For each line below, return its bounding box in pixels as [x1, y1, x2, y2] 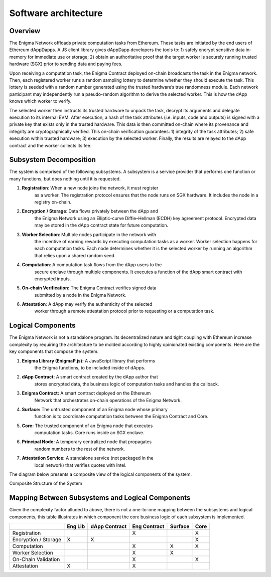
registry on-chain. [34, 199, 72, 205]
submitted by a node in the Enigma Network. [34, 292, 126, 298]
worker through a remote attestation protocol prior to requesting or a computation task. [34, 308, 215, 314]
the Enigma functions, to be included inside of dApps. [34, 364, 146, 370]
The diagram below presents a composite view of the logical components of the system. [9, 471, 192, 477]
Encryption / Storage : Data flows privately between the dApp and [22, 208, 158, 214]
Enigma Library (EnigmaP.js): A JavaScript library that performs [22, 357, 156, 363]
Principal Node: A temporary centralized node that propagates [22, 439, 152, 445]
